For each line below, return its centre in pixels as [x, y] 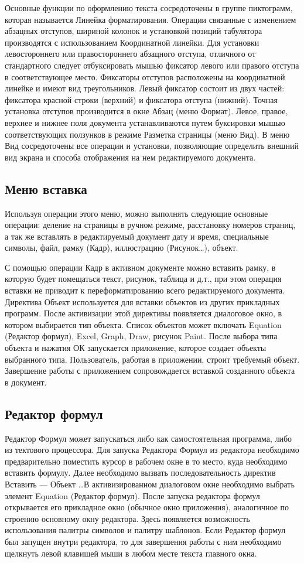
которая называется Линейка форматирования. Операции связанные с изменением [151, 19]
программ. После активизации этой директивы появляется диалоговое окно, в [144, 313]
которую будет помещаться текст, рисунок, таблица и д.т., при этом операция [143, 279]
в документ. [26, 382]
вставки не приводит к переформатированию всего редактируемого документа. [145, 290]
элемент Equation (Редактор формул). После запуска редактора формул [132, 495]
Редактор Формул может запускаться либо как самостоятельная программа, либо [148, 438]
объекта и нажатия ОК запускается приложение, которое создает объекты [136, 348]
